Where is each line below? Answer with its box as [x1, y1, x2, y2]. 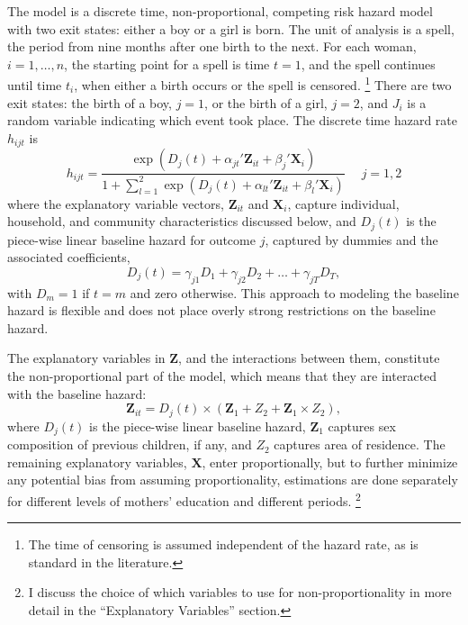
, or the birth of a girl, [204, 93, 328, 112]
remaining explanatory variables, [7, 452, 187, 471]
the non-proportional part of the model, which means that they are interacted [7, 367, 437, 385]
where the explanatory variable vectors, [7, 194, 224, 213]
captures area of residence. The [274, 435, 445, 454]
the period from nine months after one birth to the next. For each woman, [7, 37, 417, 56]
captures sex [328, 416, 396, 435]
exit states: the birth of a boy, [7, 93, 172, 112]
